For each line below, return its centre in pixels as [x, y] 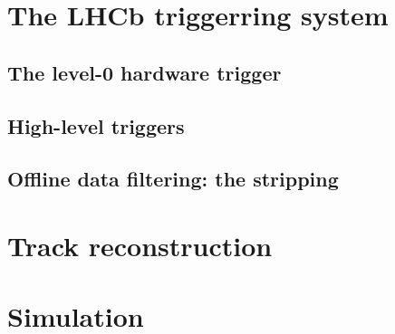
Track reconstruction [140, 245]
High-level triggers [96, 125]
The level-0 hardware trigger [145, 72]
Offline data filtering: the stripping [173, 179]
